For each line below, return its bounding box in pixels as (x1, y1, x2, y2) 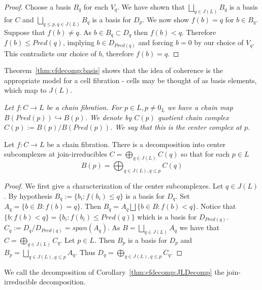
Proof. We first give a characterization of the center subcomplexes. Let (4, 180, 223, 191)
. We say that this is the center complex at (110, 122, 242, 132)
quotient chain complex (157, 112, 229, 122)
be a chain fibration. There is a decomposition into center (47, 138, 226, 149)
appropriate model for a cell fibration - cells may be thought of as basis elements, (4, 75, 257, 85)
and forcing (138, 37, 174, 48)
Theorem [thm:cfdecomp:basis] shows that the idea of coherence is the (4, 65, 223, 76)
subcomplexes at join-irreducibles (4, 149, 107, 159)
